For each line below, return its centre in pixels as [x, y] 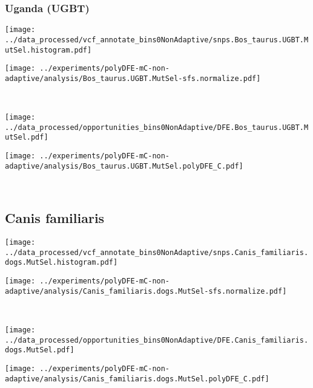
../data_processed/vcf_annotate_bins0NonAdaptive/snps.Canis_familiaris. [157, 252]
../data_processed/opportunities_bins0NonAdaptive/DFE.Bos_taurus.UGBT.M [157, 127]
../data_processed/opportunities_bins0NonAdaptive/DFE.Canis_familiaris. [157, 340]
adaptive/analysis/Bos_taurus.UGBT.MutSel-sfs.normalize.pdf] [133, 78]
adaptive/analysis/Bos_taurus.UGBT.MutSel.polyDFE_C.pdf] [124, 166]
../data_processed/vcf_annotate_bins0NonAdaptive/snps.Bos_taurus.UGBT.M [157, 40]
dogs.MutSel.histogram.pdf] [61, 263]
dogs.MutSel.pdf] [40, 350]
